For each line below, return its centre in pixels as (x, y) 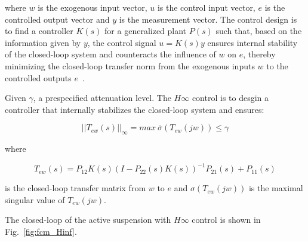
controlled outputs (38, 77)
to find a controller (39, 31)
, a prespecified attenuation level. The (102, 98)
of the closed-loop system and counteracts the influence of (110, 54)
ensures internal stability (252, 42)
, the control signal (122, 42)
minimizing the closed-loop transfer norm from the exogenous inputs (130, 65)
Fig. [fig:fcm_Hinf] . (41, 232)
